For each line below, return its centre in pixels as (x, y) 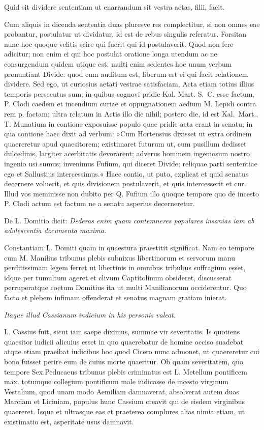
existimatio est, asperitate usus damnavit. (69, 421)
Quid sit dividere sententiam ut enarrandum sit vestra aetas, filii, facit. (114, 7)
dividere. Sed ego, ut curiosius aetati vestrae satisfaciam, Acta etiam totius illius (129, 84)
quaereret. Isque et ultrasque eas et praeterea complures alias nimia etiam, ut (125, 411)
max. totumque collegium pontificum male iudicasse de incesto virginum (117, 381)
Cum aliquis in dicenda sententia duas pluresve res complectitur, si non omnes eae (132, 24)
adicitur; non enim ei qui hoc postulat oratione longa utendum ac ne (111, 54)
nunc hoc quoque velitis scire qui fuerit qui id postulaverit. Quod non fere (119, 44)
